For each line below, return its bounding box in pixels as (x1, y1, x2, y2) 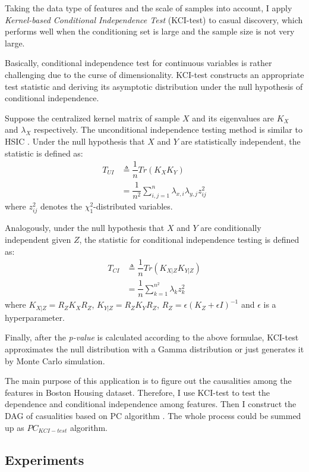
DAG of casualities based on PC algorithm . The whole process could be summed (5, 410, 301, 422)
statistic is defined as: (5, 146, 83, 159)
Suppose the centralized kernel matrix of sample (5, 111, 180, 124)
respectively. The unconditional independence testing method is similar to (33, 123, 302, 136)
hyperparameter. (5, 311, 65, 323)
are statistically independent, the (181, 135, 301, 147)
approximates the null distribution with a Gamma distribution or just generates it (5, 343, 304, 355)
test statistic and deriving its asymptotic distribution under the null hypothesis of (5, 80, 303, 92)
